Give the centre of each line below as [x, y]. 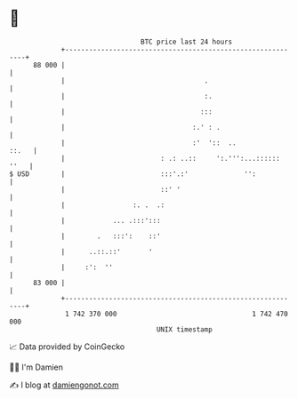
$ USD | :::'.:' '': [132, 174]
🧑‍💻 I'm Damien [36, 367]
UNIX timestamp [185, 329]
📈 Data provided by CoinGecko [67, 347]
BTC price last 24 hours [187, 42]
